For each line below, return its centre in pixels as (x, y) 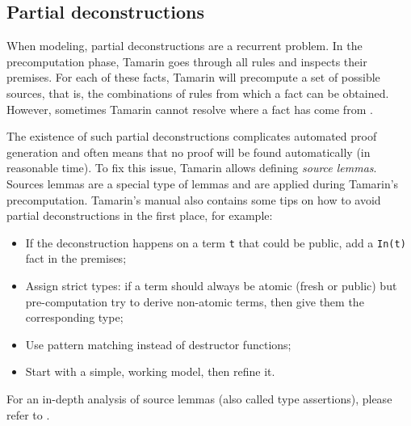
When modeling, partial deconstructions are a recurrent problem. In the (185, 46)
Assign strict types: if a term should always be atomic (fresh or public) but (211, 285)
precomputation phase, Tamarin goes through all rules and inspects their (187, 61)
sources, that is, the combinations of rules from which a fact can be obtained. (198, 93)
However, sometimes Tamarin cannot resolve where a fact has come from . (190, 109)
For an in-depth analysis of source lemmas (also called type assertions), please (199, 398)
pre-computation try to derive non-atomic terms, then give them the (195, 301)
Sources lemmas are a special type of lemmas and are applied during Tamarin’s (203, 183)
